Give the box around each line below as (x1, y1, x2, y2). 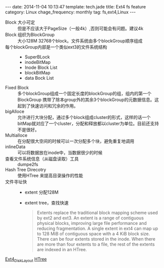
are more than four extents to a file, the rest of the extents (37, 241, 155, 247)
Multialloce (5, 132, 28, 138)
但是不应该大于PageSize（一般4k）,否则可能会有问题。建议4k (17, 26, 144, 31)
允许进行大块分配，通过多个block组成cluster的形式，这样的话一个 (17, 114, 151, 120)
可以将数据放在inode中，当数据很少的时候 (17, 150, 103, 156)
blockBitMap (24, 70, 51, 75)
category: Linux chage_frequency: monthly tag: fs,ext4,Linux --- (5, 9, 136, 15)
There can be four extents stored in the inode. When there (37, 236, 156, 242)
